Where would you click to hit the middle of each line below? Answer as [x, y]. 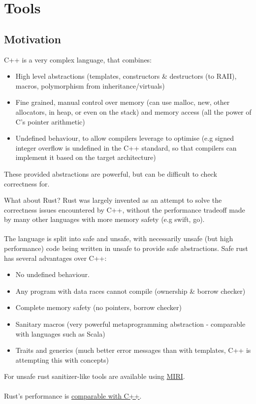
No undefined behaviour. [52, 274]
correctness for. [27, 183]
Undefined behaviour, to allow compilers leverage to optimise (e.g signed [125, 138]
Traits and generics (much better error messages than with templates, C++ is [133, 350]
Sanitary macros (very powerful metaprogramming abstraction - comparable [130, 324]
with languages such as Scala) [60, 333]
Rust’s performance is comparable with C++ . [73, 395]
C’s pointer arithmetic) [50, 121]
